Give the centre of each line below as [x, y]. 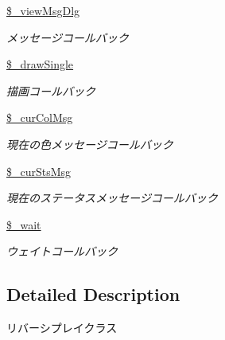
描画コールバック [51, 90]
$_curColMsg [40, 117]
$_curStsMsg [39, 171]
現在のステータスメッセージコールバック [112, 198]
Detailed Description [93, 294]
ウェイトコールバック [62, 251]
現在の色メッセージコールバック [90, 144]
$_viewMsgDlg [43, 10]
